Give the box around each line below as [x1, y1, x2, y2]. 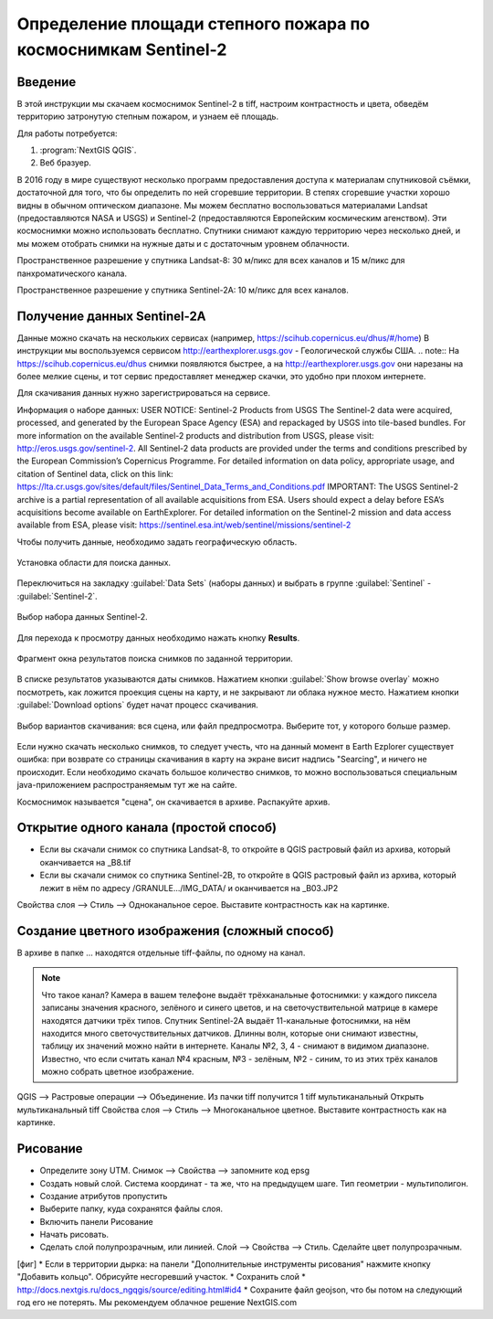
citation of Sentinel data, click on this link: [16, 468, 173, 479]
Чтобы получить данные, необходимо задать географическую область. [16, 536, 298, 548]
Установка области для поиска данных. [16, 558, 172, 569]
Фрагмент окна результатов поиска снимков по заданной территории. [16, 654, 294, 665]
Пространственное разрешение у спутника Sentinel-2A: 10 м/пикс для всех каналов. [16, 284, 349, 295]
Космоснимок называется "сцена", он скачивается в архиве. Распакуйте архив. [16, 796, 330, 807]
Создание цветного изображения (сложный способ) [16, 923, 335, 939]
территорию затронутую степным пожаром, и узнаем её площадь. [16, 111, 278, 122]
